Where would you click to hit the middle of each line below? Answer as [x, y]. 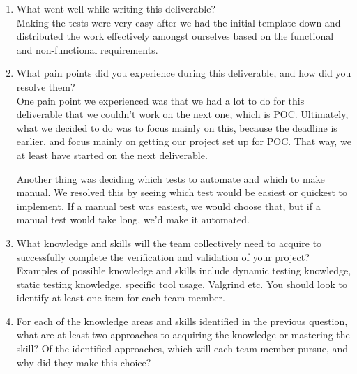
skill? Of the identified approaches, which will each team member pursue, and [182, 349]
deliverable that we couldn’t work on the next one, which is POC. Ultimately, [182, 114]
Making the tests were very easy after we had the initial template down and [178, 22]
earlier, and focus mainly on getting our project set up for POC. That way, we [184, 141]
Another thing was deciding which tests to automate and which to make [170, 178]
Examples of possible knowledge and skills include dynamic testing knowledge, [184, 270]
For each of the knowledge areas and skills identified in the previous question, [182, 321]
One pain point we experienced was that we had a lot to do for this [160, 100]
